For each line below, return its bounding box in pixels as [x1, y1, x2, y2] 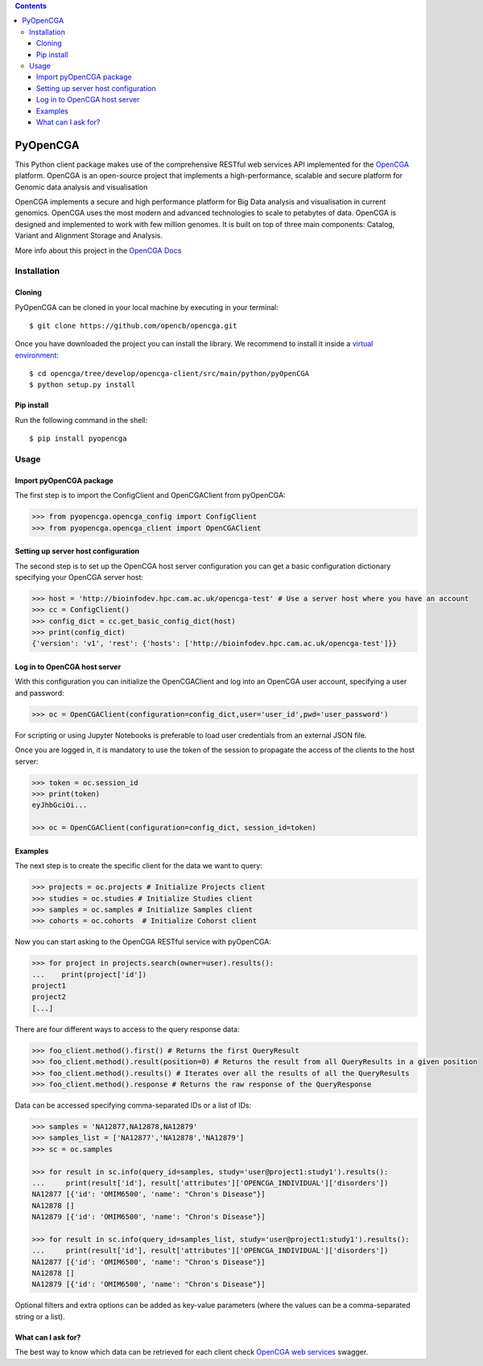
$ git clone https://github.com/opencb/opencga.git [29, 321, 237, 330]
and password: [14, 688, 64, 697]
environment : [14, 350, 60, 360]
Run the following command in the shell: [14, 415, 148, 424]
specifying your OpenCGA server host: [14, 572, 144, 582]
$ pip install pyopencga [29, 434, 127, 443]
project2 [31, 992, 67, 1002]
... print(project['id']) [31, 970, 147, 979]
